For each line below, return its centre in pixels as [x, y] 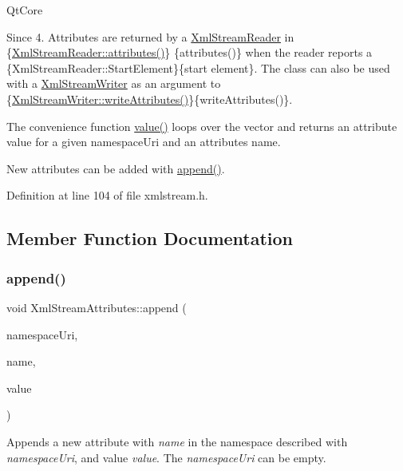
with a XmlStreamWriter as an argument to [114, 83]
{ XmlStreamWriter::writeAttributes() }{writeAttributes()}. [150, 99]
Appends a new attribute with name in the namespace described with [177, 441]
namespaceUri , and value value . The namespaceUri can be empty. [166, 457]
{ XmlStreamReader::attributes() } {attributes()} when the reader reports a [190, 52]
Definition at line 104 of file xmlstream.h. [107, 195]
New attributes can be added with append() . [116, 168]
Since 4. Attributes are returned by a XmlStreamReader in [150, 36]
